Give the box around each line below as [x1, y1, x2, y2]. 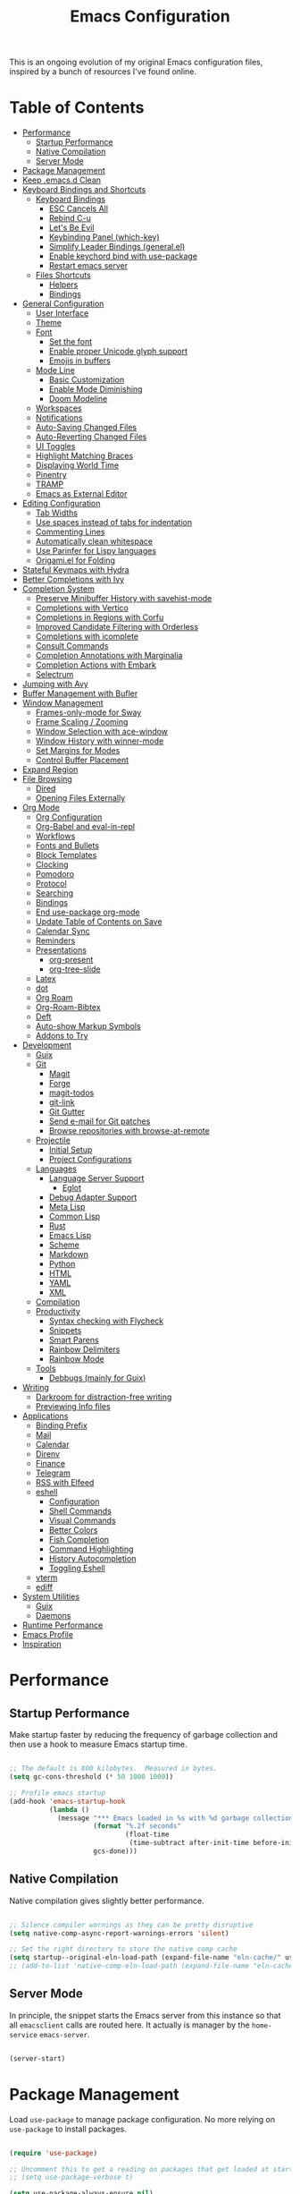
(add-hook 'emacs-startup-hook [9, 1797, 126, 1806]
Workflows [35, 830, 76, 842]
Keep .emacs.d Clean [21, 174, 101, 185]
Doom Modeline [48, 394, 108, 404]
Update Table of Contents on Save [35, 916, 162, 927]
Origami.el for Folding [35, 555, 116, 566]
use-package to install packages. [9, 2123, 128, 2134]
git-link [48, 1097, 75, 1108]
